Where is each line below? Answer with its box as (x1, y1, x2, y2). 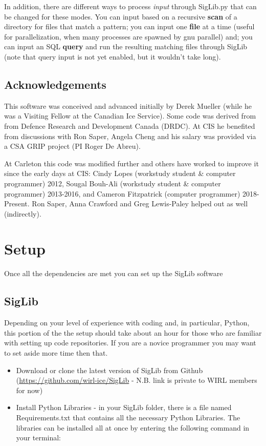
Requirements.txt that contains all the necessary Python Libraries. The (16, 412, 240, 422)
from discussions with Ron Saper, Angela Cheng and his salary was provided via (4, 130, 256, 141)
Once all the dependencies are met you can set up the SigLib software (4, 268, 223, 279)
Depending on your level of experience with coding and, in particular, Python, (4, 317, 250, 328)
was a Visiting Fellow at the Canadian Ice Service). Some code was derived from (4, 110, 256, 121)
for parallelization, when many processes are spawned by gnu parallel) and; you (4, 31, 253, 42)
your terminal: (16, 432, 61, 443)
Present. (4, 198, 30, 209)
